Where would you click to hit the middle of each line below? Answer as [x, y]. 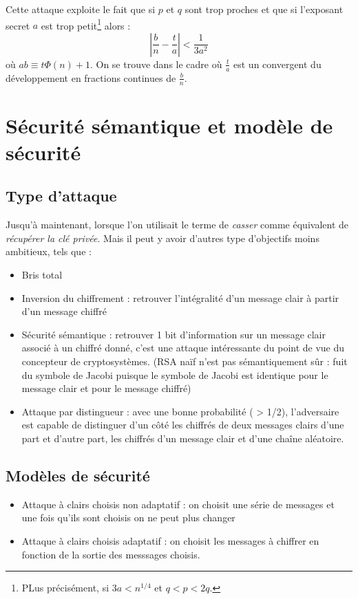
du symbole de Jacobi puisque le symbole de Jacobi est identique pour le [175, 374]
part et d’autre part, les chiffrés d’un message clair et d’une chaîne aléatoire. [183, 438]
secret [18, 25]
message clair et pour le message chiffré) [106, 388]
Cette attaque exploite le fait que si [81, 9]
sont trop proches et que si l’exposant [264, 9]
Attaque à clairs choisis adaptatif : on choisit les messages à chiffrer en [170, 540]
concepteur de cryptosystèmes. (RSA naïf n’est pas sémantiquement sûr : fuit [185, 361]
